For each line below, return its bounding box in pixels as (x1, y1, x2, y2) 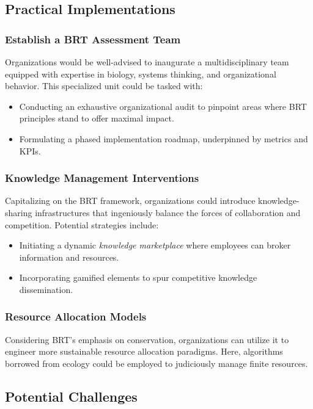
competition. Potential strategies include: (5, 218, 159, 231)
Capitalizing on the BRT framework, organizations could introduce (5, 194, 256, 207)
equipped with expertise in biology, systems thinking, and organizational (5, 67, 276, 80)
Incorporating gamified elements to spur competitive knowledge (19, 271, 257, 284)
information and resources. (19, 250, 119, 263)
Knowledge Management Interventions (5, 170, 199, 186)
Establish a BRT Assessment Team (5, 31, 181, 46)
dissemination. (19, 283, 73, 295)
